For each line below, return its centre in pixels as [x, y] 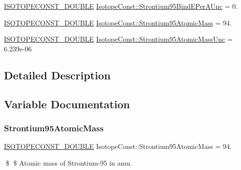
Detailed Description [57, 75]
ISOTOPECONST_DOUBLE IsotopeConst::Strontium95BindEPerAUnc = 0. [121, 6]
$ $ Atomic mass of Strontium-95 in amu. [69, 162]
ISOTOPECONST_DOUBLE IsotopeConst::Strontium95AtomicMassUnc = [118, 39]
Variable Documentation [67, 104]
